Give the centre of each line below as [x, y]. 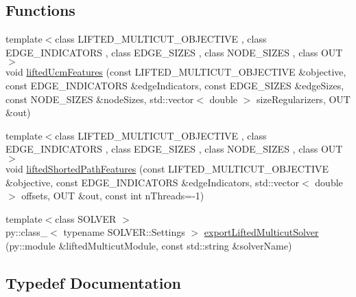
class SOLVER [86, 218]
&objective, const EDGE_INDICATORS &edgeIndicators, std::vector [153, 182]
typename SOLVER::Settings [124, 232]
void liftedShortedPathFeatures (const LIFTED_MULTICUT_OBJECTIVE [167, 168]
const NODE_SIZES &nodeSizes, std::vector [100, 99]
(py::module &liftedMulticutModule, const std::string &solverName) [149, 245]
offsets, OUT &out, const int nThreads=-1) [113, 196]
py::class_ [27, 232]
